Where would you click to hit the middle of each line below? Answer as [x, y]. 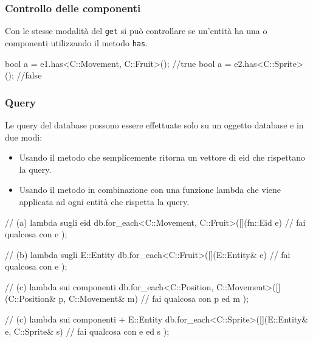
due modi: [24, 137]
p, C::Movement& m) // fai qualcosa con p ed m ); [153, 298]
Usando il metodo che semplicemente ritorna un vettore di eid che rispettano [162, 157]
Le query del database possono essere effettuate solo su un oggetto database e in [154, 124]
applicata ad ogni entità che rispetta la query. [104, 201]
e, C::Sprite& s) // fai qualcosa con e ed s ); [87, 331]
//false [29, 75]
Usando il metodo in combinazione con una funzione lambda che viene [150, 190]
